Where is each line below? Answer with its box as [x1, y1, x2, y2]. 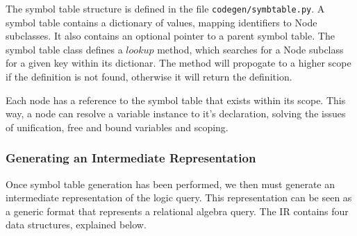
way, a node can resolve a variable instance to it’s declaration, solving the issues [6, 106, 346, 121]
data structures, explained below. [6, 217, 147, 232]
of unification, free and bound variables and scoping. [6, 119, 229, 134]
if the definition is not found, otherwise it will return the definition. [6, 69, 292, 84]
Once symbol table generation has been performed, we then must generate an [6, 176, 335, 191]
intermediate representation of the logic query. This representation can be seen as [6, 190, 352, 205]
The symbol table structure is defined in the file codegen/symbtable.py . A [6, 1, 325, 15]
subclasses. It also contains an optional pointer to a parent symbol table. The [6, 28, 335, 43]
